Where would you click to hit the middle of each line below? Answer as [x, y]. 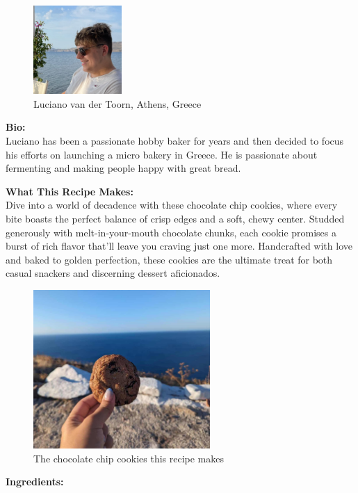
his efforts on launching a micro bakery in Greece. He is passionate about [162, 154]
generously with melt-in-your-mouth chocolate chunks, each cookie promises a [171, 232]
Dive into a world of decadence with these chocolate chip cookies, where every [172, 205]
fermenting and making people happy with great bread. [123, 168]
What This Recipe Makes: [70, 191]
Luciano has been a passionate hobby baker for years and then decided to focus [175, 140]
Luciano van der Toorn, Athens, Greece [117, 103]
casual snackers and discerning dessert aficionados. [113, 273]
